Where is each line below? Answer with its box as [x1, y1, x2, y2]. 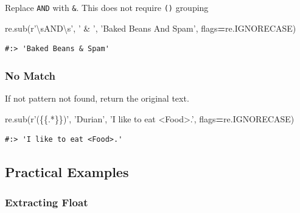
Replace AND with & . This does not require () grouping [5, 1, 209, 13]
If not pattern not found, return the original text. [5, 92, 189, 105]
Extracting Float [5, 194, 88, 209]
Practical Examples [5, 162, 129, 181]
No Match [5, 68, 56, 83]
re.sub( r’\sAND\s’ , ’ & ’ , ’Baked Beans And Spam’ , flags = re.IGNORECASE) [5, 21, 296, 34]
